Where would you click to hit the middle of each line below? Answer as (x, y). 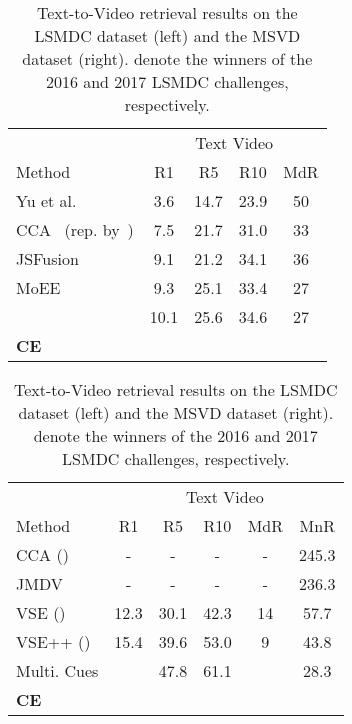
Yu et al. (46, 200)
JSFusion (47, 258)
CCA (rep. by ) (75, 229)
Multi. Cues (57, 670)
